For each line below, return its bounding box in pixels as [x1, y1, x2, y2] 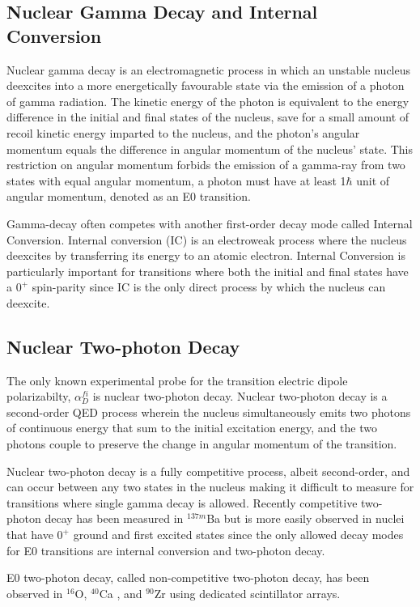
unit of [356, 172, 390, 189]
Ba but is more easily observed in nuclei [206, 510, 405, 527]
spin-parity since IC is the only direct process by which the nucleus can [32, 278, 386, 295]
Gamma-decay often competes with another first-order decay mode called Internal [6, 214, 413, 231]
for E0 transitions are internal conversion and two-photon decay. [6, 541, 325, 558]
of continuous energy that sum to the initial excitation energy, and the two [6, 419, 377, 436]
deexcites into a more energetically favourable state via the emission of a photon [6, 77, 405, 94]
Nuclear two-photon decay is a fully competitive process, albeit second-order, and [6, 462, 410, 479]
